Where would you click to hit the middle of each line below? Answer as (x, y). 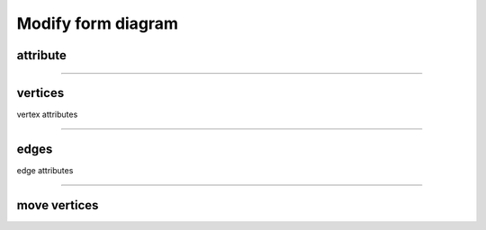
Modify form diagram (98, 23)
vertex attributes (47, 115)
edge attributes (45, 170)
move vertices (58, 205)
